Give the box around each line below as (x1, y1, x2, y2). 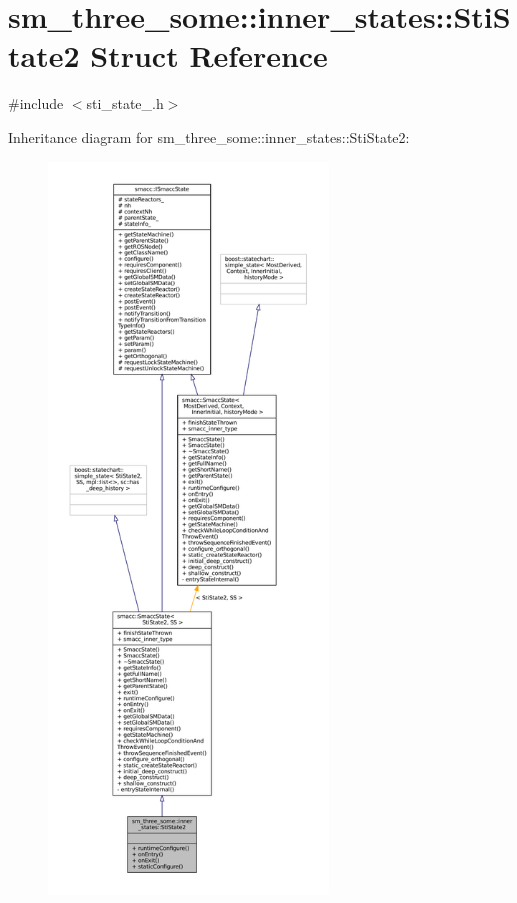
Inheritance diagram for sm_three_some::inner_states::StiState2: (8, 126, 410, 147)
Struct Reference (90, 35, 328, 76)
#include (8, 93, 64, 114)
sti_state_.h (86, 93, 164, 114)
